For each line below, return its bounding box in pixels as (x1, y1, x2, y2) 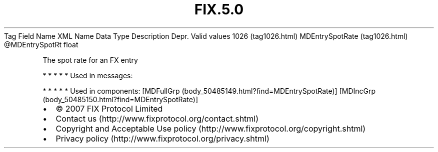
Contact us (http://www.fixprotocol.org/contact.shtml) (55, 113, 259, 124)
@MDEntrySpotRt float (4, 40, 78, 49)
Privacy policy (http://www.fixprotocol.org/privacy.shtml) (55, 133, 269, 144)
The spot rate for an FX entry (42, 55, 138, 64)
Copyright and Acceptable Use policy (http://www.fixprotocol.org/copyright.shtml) (55, 123, 366, 134)
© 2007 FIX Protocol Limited (55, 103, 163, 114)
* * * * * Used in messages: (42, 71, 133, 80)
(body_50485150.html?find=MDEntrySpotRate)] (42, 95, 198, 104)
